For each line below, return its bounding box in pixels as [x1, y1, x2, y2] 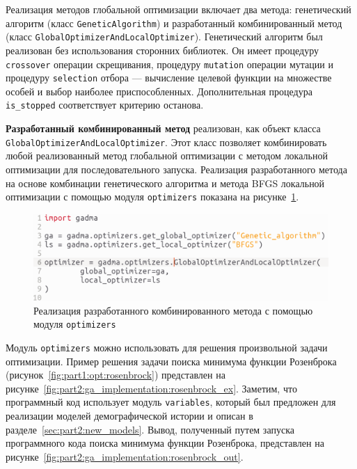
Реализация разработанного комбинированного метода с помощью [33, 303, 313, 317]
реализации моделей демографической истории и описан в [6, 408, 253, 423]
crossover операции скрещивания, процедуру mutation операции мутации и [6, 56, 333, 71]
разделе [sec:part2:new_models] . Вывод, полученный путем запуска [6, 422, 294, 436]
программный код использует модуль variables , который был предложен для [6, 395, 336, 409]
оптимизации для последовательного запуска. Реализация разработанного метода [6, 161, 347, 176]
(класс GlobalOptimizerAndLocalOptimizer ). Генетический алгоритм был [6, 29, 323, 44]
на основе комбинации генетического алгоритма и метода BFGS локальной [6, 175, 325, 190]
